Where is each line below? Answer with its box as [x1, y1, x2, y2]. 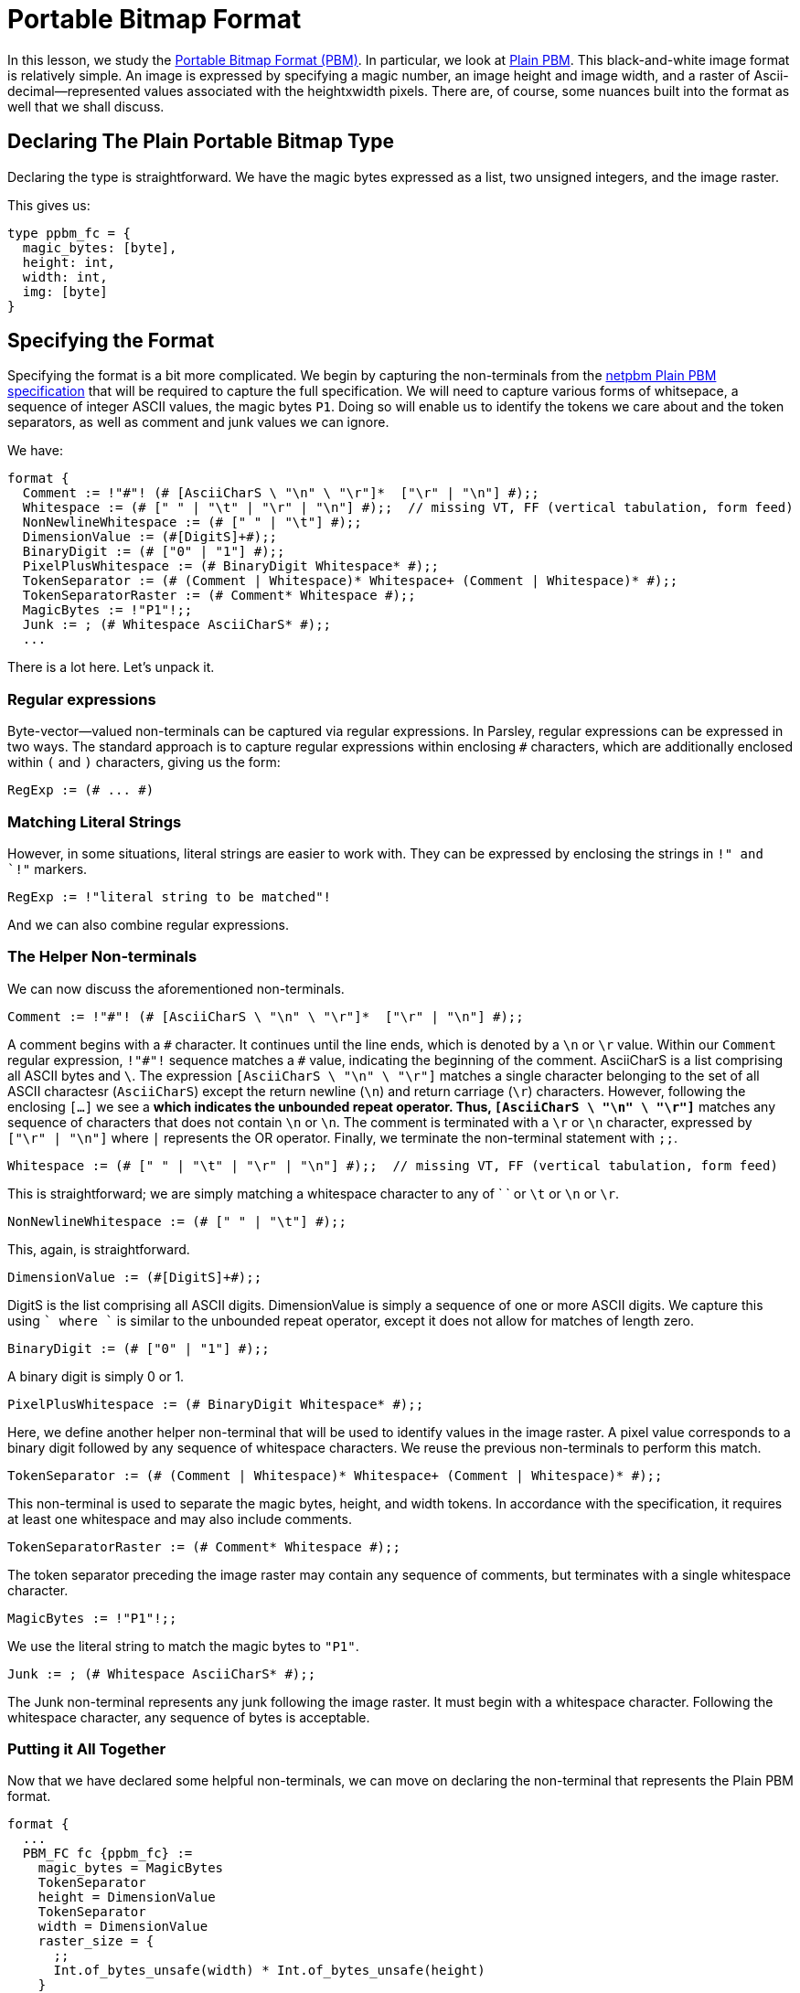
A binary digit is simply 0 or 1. [7, 1368, 185, 1384]
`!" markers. [7, 860, 88, 877]
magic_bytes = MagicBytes [37, 1860, 224, 1876]
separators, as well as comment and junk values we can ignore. [7, 414, 389, 431]
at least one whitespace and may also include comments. [7, 1510, 352, 1527]
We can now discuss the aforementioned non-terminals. [7, 980, 345, 996]
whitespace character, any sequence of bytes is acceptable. [7, 1709, 370, 1725]
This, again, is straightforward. [7, 1241, 190, 1257]
